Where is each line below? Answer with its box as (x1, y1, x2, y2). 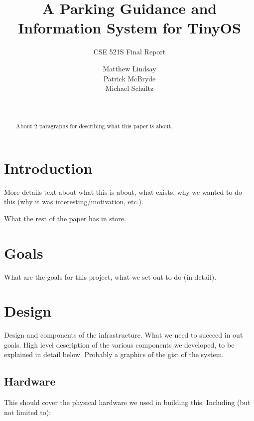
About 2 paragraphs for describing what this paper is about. (15, 122, 173, 130)
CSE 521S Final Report (93, 46, 166, 57)
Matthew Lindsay (103, 63, 156, 73)
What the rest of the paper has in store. (4, 213, 126, 223)
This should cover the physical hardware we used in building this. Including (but (4, 397, 251, 408)
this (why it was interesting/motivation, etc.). (4, 196, 143, 207)
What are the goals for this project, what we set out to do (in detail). (4, 271, 217, 282)
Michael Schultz (105, 83, 154, 93)
